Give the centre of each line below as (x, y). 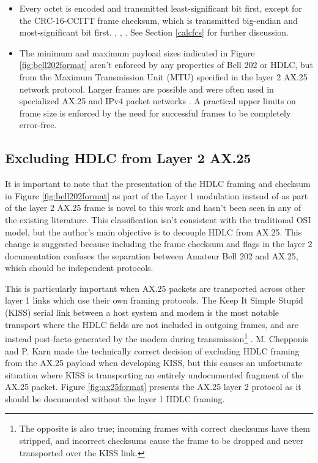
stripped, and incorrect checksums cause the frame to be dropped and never (161, 441)
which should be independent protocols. (79, 268)
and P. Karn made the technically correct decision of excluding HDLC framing (152, 350)
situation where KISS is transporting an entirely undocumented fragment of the (154, 374)
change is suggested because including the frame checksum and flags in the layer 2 (159, 244)
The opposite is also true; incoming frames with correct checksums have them (165, 428)
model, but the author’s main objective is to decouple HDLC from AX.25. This (153, 232)
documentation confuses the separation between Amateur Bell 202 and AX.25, (152, 255)
